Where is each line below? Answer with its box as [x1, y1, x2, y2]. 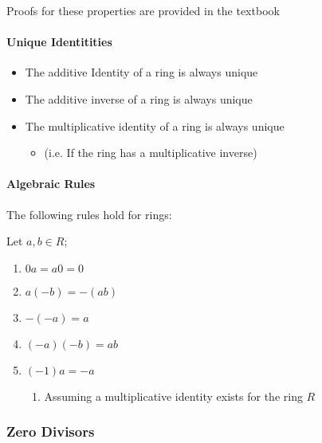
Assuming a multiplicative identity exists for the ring [44, 387, 303, 404]
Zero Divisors [6, 421, 95, 441]
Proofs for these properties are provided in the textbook [6, 2, 280, 18]
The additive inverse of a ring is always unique [25, 90, 253, 107]
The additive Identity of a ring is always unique [25, 64, 258, 80]
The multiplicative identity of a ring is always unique [25, 117, 285, 134]
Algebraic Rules [6, 175, 96, 192]
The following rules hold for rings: [6, 206, 172, 222]
